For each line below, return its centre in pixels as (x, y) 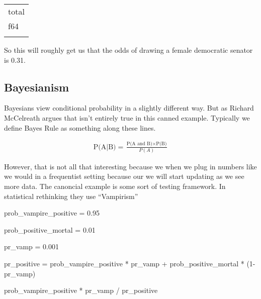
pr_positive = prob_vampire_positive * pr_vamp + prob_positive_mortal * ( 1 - (130, 263)
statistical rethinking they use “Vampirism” (71, 196)
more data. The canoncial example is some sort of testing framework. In (115, 186)
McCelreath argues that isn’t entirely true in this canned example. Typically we (127, 117)
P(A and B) (139, 144)
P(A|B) (105, 147)
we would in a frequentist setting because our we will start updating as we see (124, 176)
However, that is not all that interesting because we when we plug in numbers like (130, 166)
